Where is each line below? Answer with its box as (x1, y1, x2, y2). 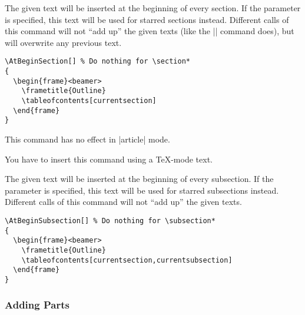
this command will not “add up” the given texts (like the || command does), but (5, 25, 294, 37)
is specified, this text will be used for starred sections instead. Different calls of (5, 13, 289, 25)
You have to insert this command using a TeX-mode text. (5, 152, 213, 165)
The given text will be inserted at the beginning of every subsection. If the (5, 173, 274, 185)
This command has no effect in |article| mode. (5, 132, 170, 145)
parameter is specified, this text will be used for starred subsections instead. (5, 184, 279, 196)
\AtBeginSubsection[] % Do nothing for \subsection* (5, 216, 216, 225)
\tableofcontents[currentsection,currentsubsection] (21, 256, 233, 264)
